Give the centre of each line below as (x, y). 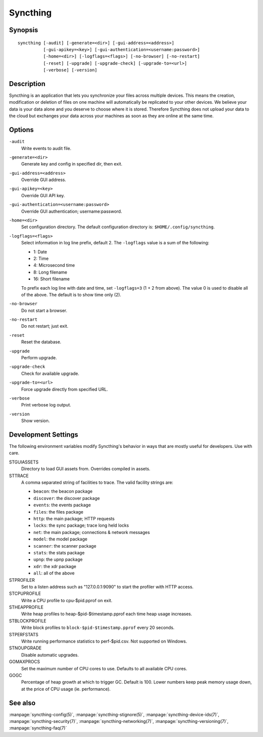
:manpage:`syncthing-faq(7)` (38, 728)
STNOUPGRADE (25, 648)
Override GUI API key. (43, 195)
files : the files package (58, 512)
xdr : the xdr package (55, 566)
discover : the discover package (66, 498)
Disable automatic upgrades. (50, 655)
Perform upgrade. (39, 358)
